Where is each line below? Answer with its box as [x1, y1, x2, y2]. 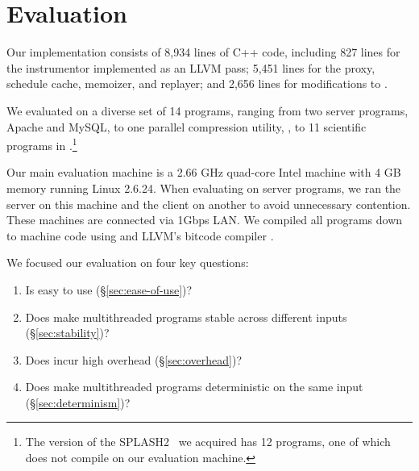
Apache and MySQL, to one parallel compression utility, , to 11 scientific [6, 118, 367, 135]
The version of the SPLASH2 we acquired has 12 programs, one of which [25, 433, 391, 450]
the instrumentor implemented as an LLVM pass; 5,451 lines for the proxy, [6, 59, 375, 76]
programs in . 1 [6, 135, 77, 153]
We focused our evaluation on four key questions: [6, 254, 249, 271]
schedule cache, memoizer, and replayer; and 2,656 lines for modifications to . [6, 75, 388, 92]
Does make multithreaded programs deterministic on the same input [25, 378, 363, 395]
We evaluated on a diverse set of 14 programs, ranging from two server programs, [6, 102, 409, 119]
